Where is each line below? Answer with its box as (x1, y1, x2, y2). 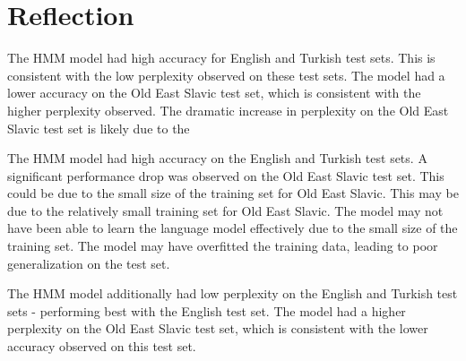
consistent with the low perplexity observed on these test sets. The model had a (7, 65, 445, 84)
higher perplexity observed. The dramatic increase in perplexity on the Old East (7, 100, 449, 119)
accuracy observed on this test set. (7, 337, 196, 356)
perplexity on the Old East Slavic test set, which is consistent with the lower (7, 319, 428, 338)
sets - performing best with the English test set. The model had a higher (7, 301, 406, 320)
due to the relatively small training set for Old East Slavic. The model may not (7, 201, 444, 219)
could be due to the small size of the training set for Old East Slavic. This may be (7, 184, 459, 202)
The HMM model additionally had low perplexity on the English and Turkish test (7, 284, 458, 303)
